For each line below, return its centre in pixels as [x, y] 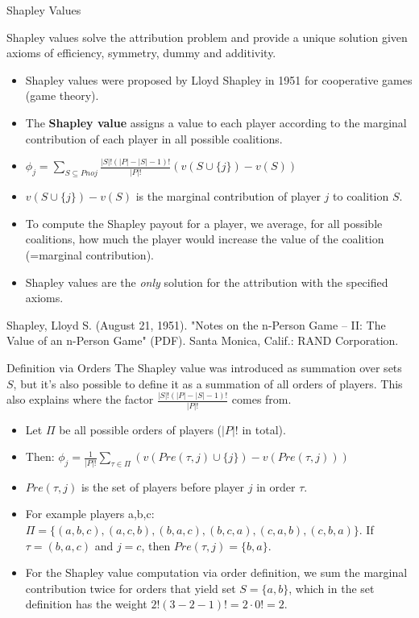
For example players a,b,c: [90, 514]
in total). [264, 429]
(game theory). [62, 95]
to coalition [361, 196]
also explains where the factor [80, 399]
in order [276, 486]
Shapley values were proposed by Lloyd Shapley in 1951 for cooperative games [219, 79]
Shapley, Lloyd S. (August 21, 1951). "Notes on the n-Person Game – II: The [196, 324]
